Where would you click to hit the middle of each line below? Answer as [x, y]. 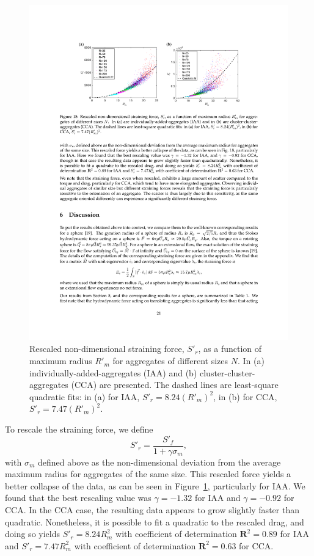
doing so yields [32, 534]
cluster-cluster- [227, 372]
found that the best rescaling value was [78, 498]
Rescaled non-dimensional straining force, [107, 349]
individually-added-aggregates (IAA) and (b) [113, 372]
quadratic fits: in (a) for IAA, [85, 396]
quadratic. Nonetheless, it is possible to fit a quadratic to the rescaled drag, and [155, 521]
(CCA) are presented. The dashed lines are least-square [175, 385]
